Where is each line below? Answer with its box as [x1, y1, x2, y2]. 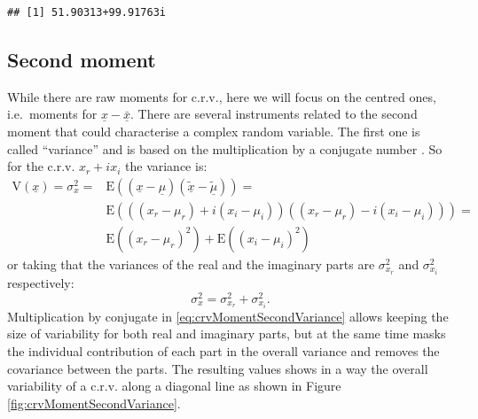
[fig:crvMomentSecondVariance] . [7, 393, 181, 412]
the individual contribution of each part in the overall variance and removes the [7, 341, 440, 360]
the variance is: [125, 157, 208, 175]
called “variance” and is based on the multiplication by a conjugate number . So [7, 139, 443, 158]
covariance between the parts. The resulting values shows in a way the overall [7, 359, 428, 377]
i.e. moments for [7, 105, 98, 123]
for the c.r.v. [7, 157, 75, 175]
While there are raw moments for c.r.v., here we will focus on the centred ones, [7, 87, 436, 105]
